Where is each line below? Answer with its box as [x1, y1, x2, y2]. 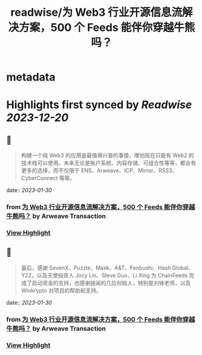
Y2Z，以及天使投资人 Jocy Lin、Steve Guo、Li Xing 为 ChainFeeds [21, 271, 188, 279]
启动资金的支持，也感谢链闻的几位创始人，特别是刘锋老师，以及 [31, 279, 191, 287]
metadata [6, 70, 56, 84]
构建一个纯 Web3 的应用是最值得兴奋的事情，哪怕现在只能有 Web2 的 [21, 152, 195, 159]
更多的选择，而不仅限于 [21, 167, 80, 174]
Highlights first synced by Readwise [6, 98, 192, 112]
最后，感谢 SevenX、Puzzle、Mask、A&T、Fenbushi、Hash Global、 [21, 264, 194, 271]
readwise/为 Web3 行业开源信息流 [10, 5, 183, 19]
